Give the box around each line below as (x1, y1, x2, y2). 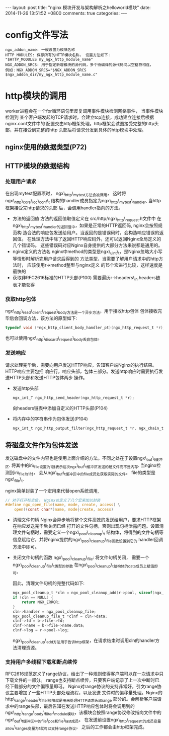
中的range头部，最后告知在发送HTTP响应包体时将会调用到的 (9, 703, 135, 709)
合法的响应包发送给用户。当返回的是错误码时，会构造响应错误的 (27, 230, 159, 236)
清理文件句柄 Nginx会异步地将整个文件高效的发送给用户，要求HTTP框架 (12, 517, 161, 523)
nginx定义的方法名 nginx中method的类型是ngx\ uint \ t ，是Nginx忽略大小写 (12, 249, 162, 256)
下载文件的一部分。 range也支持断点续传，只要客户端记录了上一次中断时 (5, 677, 155, 683)
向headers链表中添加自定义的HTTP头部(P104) (12, 405, 108, 411)
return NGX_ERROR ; (22, 600, 60, 605)
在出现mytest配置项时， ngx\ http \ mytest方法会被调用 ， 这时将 (5, 190, 127, 197)
